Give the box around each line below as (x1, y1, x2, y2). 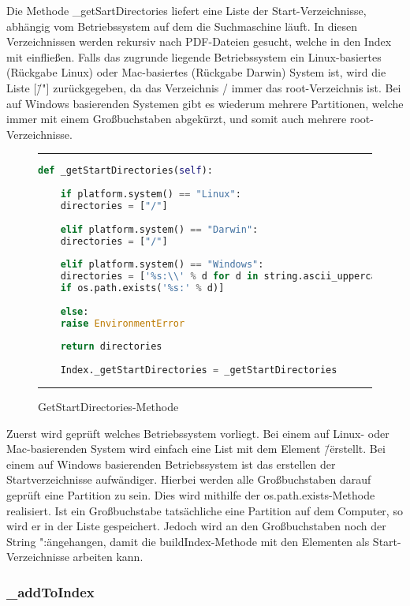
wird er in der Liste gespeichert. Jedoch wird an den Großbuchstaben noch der (6, 518, 386, 534)
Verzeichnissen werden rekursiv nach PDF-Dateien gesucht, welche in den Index (6, 33, 392, 50)
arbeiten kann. (73, 548, 143, 565)
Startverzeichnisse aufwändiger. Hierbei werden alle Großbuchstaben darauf (6, 471, 371, 488)
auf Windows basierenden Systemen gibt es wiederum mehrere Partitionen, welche (6, 95, 404, 111)
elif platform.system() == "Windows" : (60, 259, 264, 271)
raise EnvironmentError (60, 317, 185, 329)
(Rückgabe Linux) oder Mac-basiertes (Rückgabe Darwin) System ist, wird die (6, 64, 386, 80)
